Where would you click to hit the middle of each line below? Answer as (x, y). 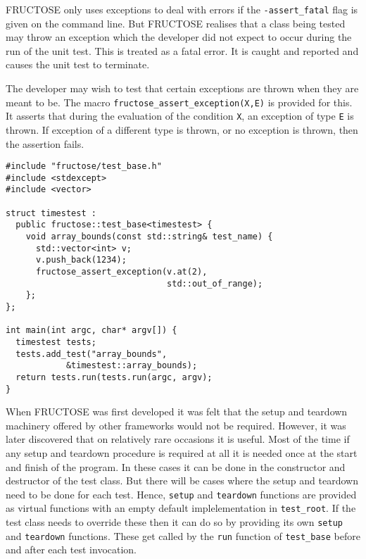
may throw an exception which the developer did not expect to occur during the (179, 37)
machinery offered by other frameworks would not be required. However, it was (176, 425)
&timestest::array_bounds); (132, 366)
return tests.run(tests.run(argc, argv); (114, 377)
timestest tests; (56, 342)
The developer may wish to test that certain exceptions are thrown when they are (182, 88)
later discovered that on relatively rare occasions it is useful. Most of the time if (178, 439)
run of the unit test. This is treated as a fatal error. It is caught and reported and (182, 50)
